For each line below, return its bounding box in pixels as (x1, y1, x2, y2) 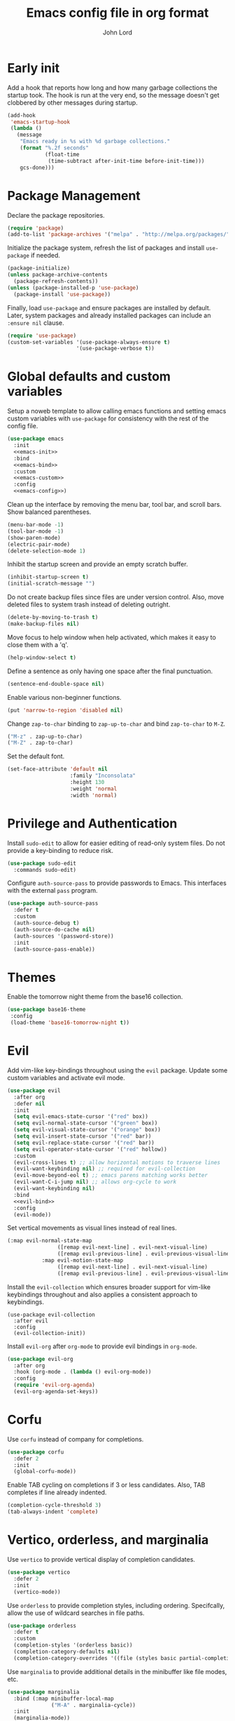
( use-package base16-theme (7, 1006, 86, 1014)
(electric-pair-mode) (7, 540, 71, 548)
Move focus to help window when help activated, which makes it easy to (7, 633, 217, 642)
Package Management (7, 187, 141, 204)
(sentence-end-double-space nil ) (7, 680, 105, 687)
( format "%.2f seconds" (20, 145, 90, 152)
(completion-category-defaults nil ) (13, 1648, 120, 1655)
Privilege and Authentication (7, 816, 178, 831)
